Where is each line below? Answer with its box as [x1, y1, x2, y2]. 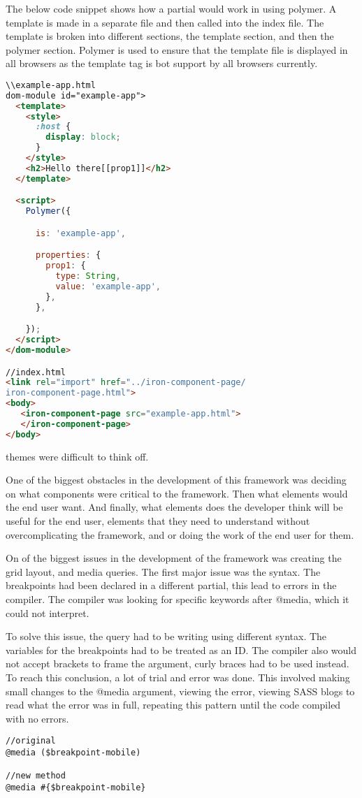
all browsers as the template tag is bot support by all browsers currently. [6, 56, 318, 71]
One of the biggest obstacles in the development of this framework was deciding [6, 472, 347, 487]
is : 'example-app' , [35, 228, 126, 238]
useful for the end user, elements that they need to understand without [6, 514, 310, 528]
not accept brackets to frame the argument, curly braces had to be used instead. [6, 656, 349, 671]
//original [6, 736, 56, 746]
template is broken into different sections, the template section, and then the [6, 29, 334, 43]
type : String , [55, 271, 121, 282]
